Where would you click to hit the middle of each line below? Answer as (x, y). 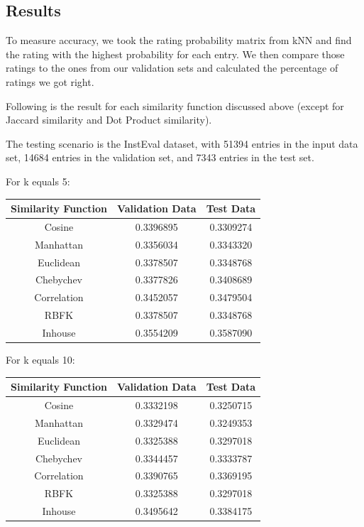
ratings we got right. (50, 81)
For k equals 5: (38, 181)
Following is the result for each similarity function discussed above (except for (175, 105)
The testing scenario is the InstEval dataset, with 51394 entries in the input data (182, 143)
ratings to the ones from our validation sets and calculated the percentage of (172, 68)
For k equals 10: (40, 360)
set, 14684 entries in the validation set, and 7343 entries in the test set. (160, 157)
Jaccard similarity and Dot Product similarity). (109, 120)
